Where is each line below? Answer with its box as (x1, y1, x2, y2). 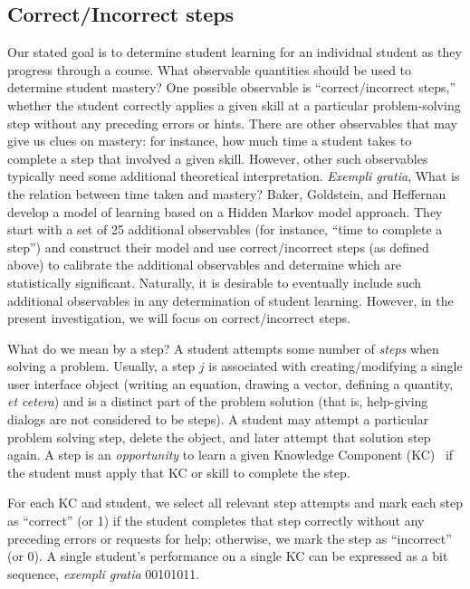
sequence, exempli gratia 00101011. (7, 564, 200, 583)
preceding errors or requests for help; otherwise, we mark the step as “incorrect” (7, 528, 452, 547)
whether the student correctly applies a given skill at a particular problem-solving (7, 95, 461, 114)
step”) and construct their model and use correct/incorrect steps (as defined (7, 237, 429, 256)
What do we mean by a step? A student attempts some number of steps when (7, 338, 439, 357)
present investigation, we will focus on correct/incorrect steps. (7, 309, 350, 328)
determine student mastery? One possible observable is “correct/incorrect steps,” (7, 78, 456, 97)
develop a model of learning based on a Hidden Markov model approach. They (7, 202, 443, 221)
